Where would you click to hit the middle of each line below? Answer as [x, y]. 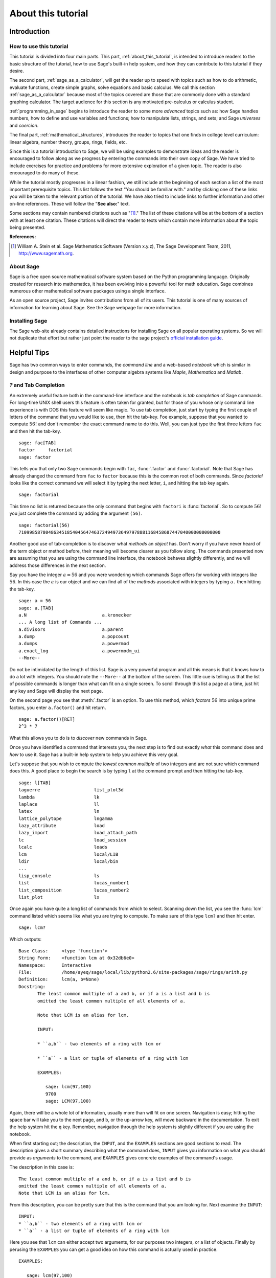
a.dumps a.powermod [74, 644]
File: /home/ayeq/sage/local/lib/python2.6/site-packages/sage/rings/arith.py [133, 972]
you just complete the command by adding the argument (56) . [76, 513]
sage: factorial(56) [44, 525]
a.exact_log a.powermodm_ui [79, 651]
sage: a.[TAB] [36, 608]
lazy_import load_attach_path [78, 833]
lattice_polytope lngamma [66, 818]
